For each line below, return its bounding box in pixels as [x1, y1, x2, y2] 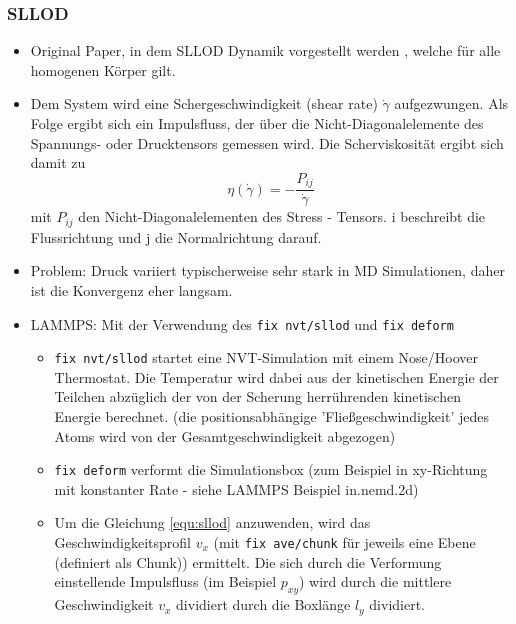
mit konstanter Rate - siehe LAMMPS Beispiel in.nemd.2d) [54, 478, 419, 499]
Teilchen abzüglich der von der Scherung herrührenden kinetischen [54, 386, 461, 407]
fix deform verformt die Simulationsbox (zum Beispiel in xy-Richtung [54, 459, 488, 480]
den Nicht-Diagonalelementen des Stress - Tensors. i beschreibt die [78, 206, 486, 227]
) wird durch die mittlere [298, 571, 452, 592]
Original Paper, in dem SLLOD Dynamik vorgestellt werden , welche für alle [30, 40, 501, 61]
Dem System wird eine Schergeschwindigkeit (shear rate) [30, 93, 378, 114]
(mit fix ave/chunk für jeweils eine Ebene [213, 532, 476, 553]
